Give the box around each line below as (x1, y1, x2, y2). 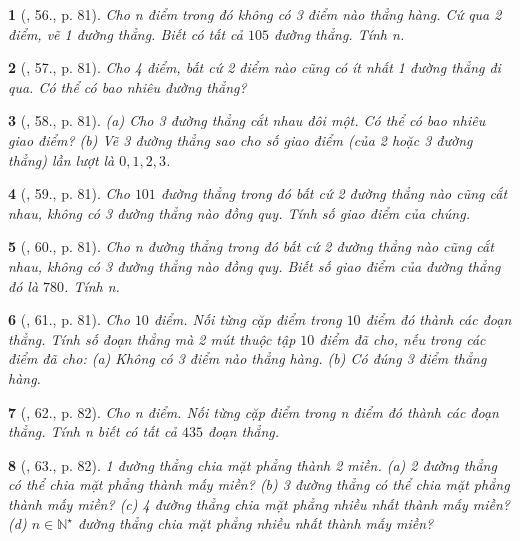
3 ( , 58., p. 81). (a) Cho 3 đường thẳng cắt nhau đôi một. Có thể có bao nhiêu (8, 110, 486, 131)
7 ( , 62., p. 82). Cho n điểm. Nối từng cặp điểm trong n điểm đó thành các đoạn (8, 401, 499, 422)
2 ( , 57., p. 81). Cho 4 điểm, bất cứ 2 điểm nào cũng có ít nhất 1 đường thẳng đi (8, 57, 501, 78)
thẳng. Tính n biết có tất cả (8, 421, 177, 442)
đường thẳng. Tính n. (273, 23, 405, 44)
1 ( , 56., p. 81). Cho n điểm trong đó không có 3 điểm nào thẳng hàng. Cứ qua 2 (8, 4, 502, 24)
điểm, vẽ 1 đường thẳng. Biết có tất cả (8, 23, 243, 44)
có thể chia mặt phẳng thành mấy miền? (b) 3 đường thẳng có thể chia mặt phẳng (8, 474, 510, 495)
